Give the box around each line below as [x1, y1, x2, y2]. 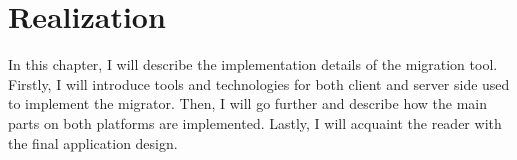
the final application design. [8, 132, 178, 153]
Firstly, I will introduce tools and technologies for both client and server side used [8, 73, 510, 94]
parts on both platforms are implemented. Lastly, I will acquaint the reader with [8, 112, 502, 133]
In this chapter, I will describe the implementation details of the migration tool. [8, 54, 498, 75]
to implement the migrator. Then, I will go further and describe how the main [8, 93, 487, 114]
